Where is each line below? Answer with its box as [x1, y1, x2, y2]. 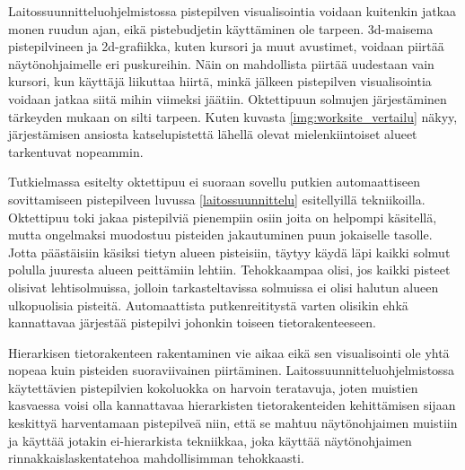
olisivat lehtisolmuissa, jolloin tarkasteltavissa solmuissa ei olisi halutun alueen [8, 277, 439, 296]
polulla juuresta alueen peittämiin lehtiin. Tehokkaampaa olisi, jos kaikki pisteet [8, 260, 451, 279]
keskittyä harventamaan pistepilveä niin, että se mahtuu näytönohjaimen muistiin [8, 413, 458, 432]
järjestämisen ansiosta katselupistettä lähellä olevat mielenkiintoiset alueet [8, 125, 417, 144]
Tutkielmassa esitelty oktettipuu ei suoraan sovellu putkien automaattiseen [8, 172, 421, 191]
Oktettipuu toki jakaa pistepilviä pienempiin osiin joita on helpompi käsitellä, [8, 207, 437, 226]
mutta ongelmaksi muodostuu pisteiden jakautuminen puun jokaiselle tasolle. [8, 225, 433, 244]
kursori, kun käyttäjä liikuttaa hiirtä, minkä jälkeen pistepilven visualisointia [8, 72, 432, 91]
